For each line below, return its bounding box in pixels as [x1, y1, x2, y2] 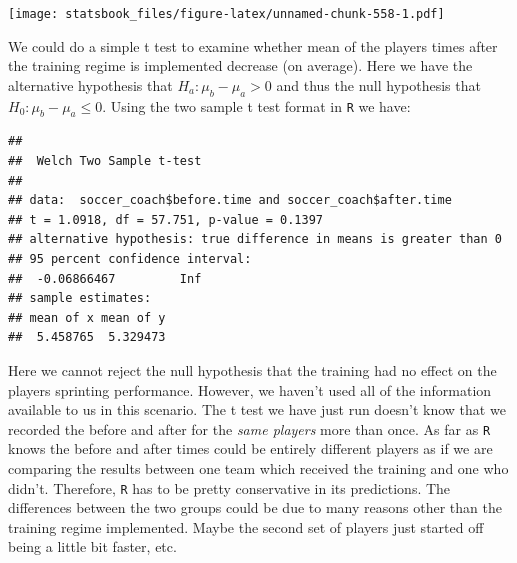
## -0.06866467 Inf [8, 271, 202, 286]
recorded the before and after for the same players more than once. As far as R [8, 418, 491, 439]
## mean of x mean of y [8, 310, 166, 325]
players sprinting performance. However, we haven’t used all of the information [8, 379, 492, 400]
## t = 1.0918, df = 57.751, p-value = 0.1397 [8, 212, 323, 227]
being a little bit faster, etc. [8, 536, 177, 557]
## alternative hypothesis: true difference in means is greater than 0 [8, 232, 502, 247]
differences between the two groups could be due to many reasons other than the [8, 497, 502, 518]
